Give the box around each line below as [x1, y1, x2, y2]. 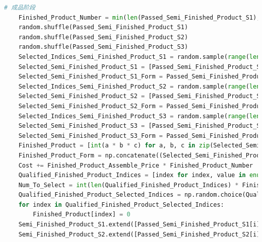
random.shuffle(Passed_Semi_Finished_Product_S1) [18, 24, 188, 31]
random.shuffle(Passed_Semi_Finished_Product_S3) [18, 43, 188, 51]
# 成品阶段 [4, 4, 35, 11]
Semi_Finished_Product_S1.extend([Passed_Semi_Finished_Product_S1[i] [18, 221, 260, 228]
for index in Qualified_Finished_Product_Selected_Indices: [18, 201, 224, 208]
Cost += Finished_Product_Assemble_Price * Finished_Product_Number [18, 162, 253, 169]
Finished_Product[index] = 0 [33, 211, 130, 218]
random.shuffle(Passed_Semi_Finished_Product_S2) [18, 33, 188, 41]
